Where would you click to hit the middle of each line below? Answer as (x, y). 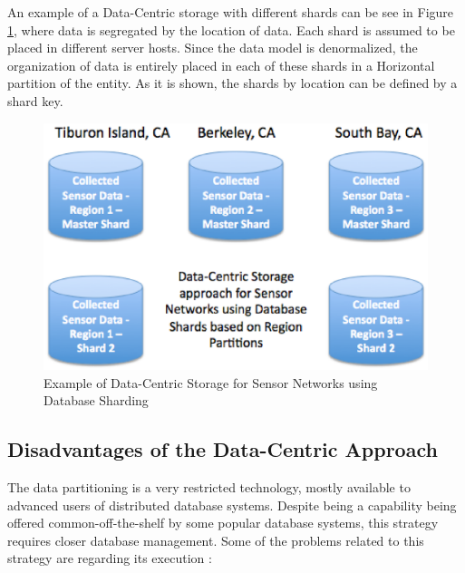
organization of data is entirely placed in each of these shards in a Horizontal (221, 65)
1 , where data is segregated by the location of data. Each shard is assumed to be (231, 29)
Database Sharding (96, 400)
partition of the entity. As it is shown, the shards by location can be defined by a (232, 83)
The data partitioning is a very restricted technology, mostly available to (209, 487)
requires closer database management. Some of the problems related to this (216, 540)
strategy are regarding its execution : (110, 558)
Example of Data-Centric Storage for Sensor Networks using (211, 382)
